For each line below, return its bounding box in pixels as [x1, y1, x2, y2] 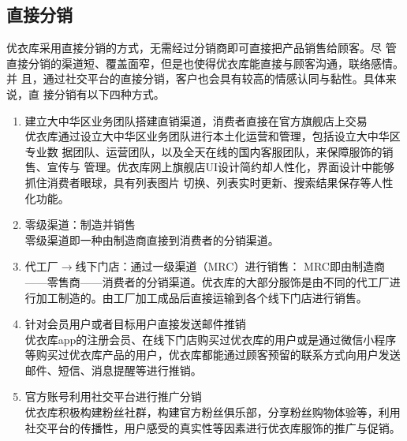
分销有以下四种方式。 [54, 85, 165, 102]
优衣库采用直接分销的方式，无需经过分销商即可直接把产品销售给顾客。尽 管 [6, 39, 397, 56]
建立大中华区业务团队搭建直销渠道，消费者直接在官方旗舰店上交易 [24, 112, 368, 129]
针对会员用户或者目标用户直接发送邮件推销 [24, 316, 246, 332]
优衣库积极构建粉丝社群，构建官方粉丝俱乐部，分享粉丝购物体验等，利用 [24, 404, 401, 420]
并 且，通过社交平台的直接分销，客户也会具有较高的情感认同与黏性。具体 [6, 70, 386, 87]
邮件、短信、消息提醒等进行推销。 [24, 361, 202, 378]
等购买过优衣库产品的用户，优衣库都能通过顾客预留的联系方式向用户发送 [24, 346, 401, 363]
